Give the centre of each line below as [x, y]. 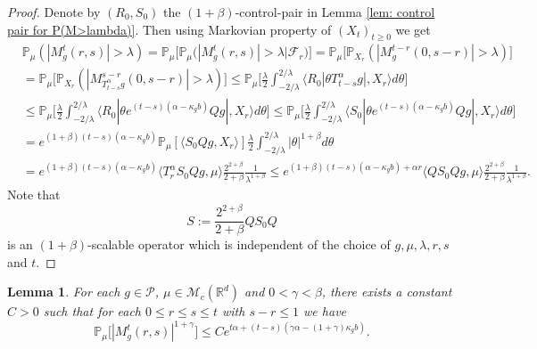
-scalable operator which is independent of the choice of [239, 244]
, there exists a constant [387, 292]
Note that [34, 195]
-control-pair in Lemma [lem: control [335, 12]
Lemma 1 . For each [64, 292]
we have [325, 311]
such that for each [92, 311]
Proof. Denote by [54, 12]
